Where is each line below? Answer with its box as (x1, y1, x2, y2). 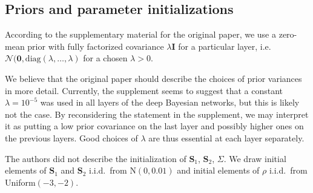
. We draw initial (223, 152, 286, 164)
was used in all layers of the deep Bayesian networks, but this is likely (40, 96, 300, 109)
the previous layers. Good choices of (5, 131, 138, 144)
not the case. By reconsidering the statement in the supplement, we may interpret (5, 107, 309, 120)
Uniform (5, 175, 36, 188)
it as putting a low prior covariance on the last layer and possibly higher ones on (5, 120, 304, 132)
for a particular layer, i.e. (178, 39, 271, 52)
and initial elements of (177, 164, 260, 177)
